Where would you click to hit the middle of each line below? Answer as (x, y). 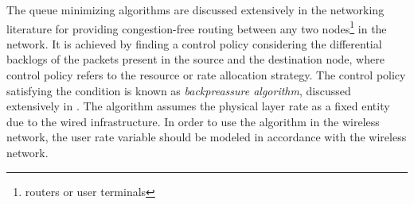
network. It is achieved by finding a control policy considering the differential (194, 43)
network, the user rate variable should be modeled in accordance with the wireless (207, 137)
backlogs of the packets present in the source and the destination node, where (195, 59)
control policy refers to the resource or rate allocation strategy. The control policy (206, 75)
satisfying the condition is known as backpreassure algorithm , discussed (179, 90)
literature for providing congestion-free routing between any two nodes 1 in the (197, 27)
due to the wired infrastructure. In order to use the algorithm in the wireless (193, 121)
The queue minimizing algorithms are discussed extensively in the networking (195, 10)
